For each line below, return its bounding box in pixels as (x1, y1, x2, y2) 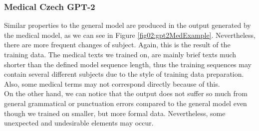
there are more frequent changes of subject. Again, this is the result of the (4, 39, 231, 50)
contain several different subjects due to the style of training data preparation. (4, 69, 244, 79)
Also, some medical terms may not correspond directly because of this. (4, 78, 220, 89)
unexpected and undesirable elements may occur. (4, 118, 154, 128)
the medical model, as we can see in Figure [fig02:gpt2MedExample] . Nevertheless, (4, 29, 256, 40)
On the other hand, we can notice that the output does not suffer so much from (4, 88, 248, 99)
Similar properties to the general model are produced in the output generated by (4, 20, 251, 30)
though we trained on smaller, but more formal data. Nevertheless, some (4, 108, 226, 118)
